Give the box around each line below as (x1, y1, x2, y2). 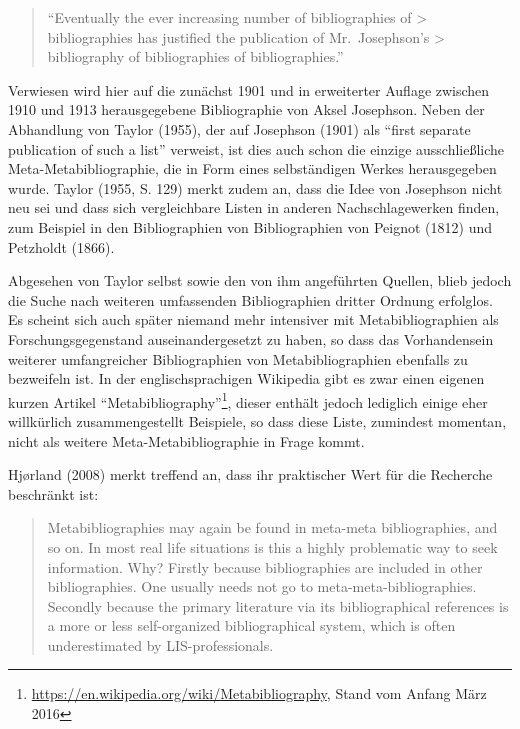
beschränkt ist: (8, 483, 99, 504)
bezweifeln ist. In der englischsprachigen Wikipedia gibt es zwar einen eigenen (8, 368, 485, 389)
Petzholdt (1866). (8, 236, 115, 257)
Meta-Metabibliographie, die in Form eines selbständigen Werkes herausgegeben (8, 158, 497, 179)
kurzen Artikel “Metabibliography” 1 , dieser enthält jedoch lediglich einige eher (8, 388, 488, 412)
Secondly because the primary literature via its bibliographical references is (47, 595, 509, 616)
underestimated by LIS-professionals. (47, 634, 274, 655)
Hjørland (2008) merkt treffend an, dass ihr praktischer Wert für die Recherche (8, 464, 493, 485)
